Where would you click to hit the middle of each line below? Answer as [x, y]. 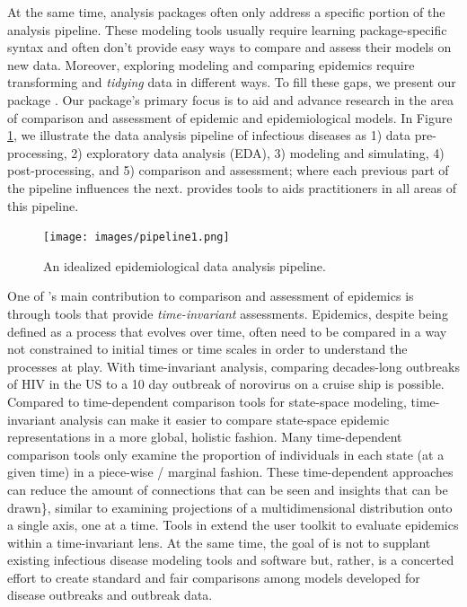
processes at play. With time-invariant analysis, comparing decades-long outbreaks [233, 366]
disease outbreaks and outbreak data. [110, 595]
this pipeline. [43, 205]
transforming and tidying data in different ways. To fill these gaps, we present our [232, 82]
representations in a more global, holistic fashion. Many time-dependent [205, 437]
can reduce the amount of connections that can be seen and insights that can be [228, 489]
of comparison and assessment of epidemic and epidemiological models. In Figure [230, 117]
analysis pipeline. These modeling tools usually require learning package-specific [227, 29]
